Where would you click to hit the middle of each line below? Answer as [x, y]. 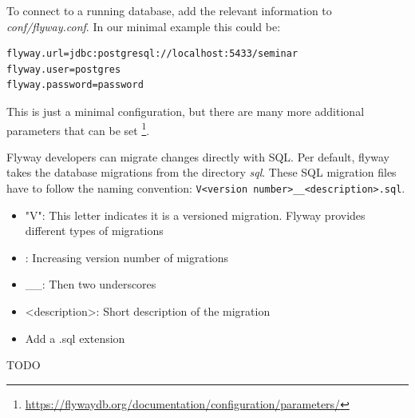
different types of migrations [94, 231]
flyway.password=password [75, 85]
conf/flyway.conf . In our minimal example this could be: [144, 26]
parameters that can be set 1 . [78, 129]
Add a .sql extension [75, 338]
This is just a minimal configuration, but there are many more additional [186, 111]
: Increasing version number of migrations [127, 257]
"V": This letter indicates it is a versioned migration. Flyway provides [195, 215]
